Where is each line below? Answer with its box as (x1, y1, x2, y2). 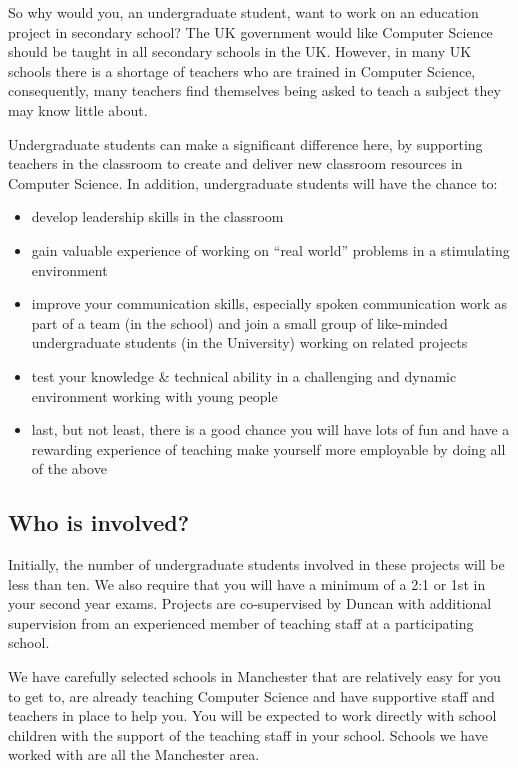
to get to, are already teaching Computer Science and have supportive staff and (8, 685, 495, 706)
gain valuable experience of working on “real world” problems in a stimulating (31, 239, 510, 260)
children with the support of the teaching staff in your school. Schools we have (8, 724, 488, 745)
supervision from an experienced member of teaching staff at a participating (8, 612, 474, 633)
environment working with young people (31, 385, 278, 406)
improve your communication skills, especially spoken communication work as (31, 293, 508, 314)
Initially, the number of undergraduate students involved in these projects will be (8, 554, 505, 575)
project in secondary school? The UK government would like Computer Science (8, 21, 493, 42)
